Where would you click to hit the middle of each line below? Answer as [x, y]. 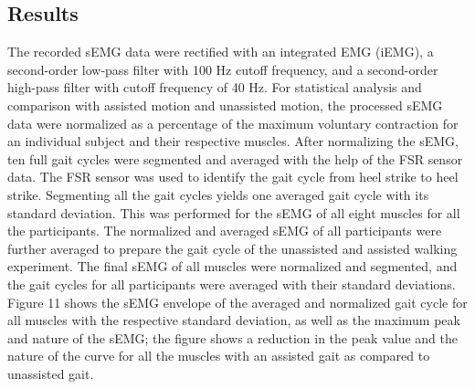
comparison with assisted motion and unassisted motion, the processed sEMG [225, 105]
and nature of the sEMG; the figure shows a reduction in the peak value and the [232, 337]
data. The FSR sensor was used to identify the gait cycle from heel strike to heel [233, 177]
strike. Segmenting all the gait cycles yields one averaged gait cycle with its [218, 194]
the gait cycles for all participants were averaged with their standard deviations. [232, 284]
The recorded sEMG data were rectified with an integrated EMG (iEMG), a [221, 52]
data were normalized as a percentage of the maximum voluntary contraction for [233, 123]
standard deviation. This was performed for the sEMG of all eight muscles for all [234, 212]
